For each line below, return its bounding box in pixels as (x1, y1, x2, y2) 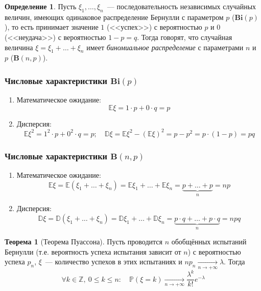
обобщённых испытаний (171, 236, 247, 247)
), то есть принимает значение (5, 22, 99, 32)
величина (5, 41, 33, 52)
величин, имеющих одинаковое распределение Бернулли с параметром (5, 11, 224, 22)
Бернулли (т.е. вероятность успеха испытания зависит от (5, 246, 181, 257)
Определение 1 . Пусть (5, 1, 77, 11)
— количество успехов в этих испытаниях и (45, 256, 182, 267)
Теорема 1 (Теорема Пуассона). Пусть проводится (5, 236, 162, 247)
